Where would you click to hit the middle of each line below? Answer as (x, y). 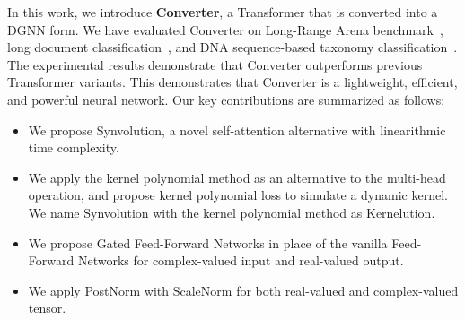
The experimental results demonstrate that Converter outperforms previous (215, 64)
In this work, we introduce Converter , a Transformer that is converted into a (223, 12)
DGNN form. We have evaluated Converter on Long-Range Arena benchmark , (225, 29)
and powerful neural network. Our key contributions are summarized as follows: (226, 99)
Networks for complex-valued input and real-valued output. (241, 260)
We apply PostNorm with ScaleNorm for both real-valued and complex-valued (243, 290)
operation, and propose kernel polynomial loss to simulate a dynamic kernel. (238, 195)
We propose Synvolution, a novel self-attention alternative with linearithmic (237, 130)
